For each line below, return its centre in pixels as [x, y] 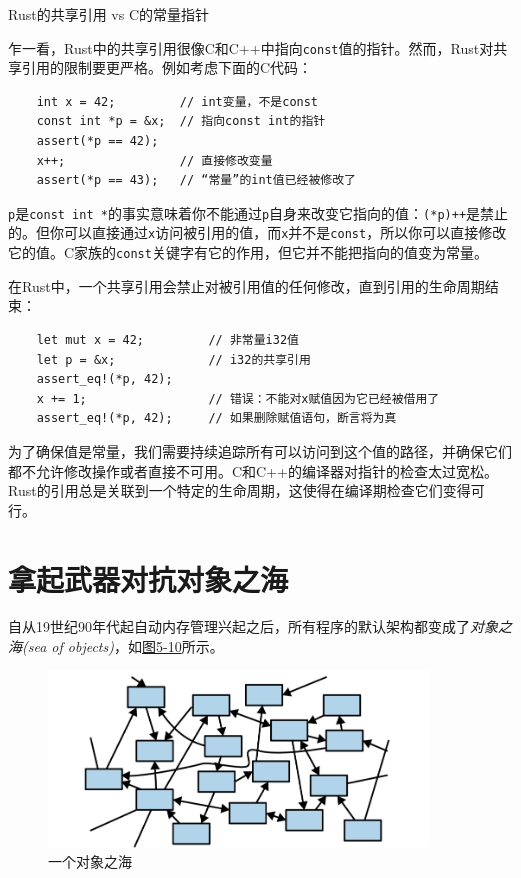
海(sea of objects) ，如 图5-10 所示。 [116, 646]
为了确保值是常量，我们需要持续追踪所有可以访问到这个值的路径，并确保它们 [260, 450]
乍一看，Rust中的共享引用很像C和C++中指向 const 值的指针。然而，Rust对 [251, 47]
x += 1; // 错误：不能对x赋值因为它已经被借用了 [238, 398]
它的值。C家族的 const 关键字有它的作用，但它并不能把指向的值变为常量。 [248, 252]
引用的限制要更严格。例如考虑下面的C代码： [167, 67]
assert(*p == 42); [97, 141]
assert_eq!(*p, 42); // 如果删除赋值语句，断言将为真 [216, 418]
